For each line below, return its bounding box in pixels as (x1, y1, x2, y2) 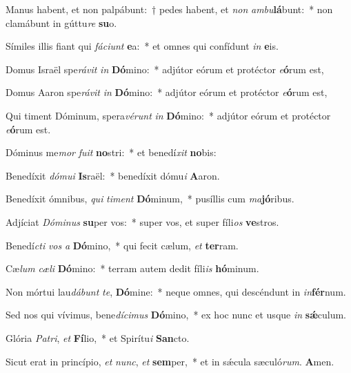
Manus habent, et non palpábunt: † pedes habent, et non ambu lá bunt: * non (6, 2, 333, 16)
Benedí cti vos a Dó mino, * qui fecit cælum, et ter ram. (6, 238, 239, 252)
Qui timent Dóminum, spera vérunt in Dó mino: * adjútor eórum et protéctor (6, 108, 331, 122)
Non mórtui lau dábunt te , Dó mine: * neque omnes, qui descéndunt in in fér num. (6, 284, 346, 298)
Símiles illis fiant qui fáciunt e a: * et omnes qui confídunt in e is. (6, 39, 279, 53)
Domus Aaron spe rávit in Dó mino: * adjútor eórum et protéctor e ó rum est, (6, 85, 328, 99)
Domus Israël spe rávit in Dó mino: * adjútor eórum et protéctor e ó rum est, (6, 61, 324, 76)
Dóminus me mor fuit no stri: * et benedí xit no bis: (6, 145, 217, 160)
